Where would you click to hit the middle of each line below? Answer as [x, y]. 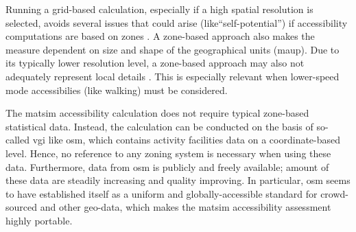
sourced [22, 207]
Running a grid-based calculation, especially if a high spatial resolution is [159, 9]
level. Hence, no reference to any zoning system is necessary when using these [168, 153]
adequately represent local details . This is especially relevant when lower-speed [173, 76]
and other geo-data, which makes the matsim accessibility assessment [186, 207]
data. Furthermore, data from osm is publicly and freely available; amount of [167, 166]
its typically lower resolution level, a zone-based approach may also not [155, 63]
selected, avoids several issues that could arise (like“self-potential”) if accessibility [177, 22]
